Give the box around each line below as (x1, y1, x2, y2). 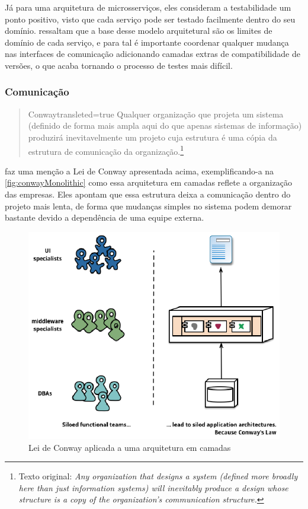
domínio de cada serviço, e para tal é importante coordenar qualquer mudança (5, 36, 289, 48)
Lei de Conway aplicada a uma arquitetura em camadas (28, 441, 231, 453)
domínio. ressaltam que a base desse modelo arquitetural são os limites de (5, 24, 272, 37)
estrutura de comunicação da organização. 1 (28, 143, 184, 157)
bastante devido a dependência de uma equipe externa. (5, 211, 204, 224)
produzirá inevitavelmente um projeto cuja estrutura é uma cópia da (28, 131, 277, 143)
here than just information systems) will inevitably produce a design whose (18, 481, 288, 494)
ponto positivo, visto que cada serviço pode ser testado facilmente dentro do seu (5, 12, 296, 25)
